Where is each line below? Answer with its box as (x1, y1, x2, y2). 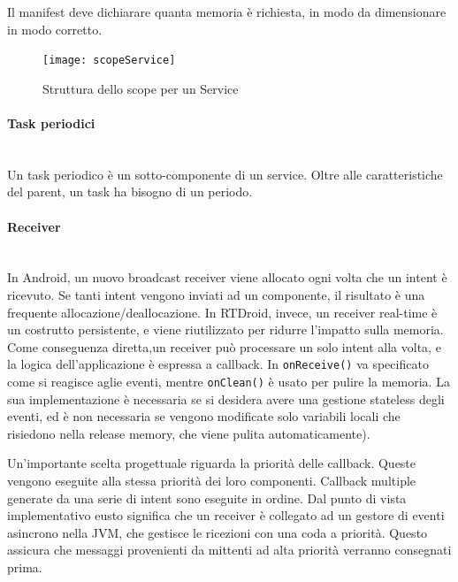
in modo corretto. (7, 19, 103, 38)
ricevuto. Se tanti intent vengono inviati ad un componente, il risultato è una (7, 286, 425, 303)
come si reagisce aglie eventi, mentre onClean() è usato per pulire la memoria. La (7, 372, 450, 391)
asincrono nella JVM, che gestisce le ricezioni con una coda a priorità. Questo (7, 523, 428, 541)
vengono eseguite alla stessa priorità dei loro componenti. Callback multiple (7, 471, 416, 490)
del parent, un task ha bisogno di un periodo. (7, 182, 253, 201)
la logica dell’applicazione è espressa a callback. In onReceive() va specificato (7, 355, 429, 373)
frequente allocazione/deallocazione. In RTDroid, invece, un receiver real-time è (7, 302, 438, 321)
